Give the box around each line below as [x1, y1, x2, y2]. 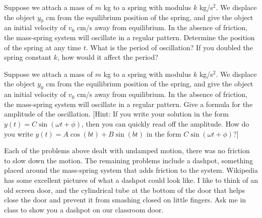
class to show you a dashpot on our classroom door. [4, 204, 164, 214]
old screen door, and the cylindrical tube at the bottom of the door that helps [4, 184, 245, 195]
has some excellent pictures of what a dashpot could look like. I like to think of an [4, 174, 258, 185]
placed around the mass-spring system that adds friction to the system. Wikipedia [4, 165, 258, 175]
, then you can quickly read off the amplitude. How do [81, 118, 249, 129]
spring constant [4, 52, 51, 62]
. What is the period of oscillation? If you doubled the [86, 42, 253, 52]
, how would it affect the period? [57, 52, 158, 62]
